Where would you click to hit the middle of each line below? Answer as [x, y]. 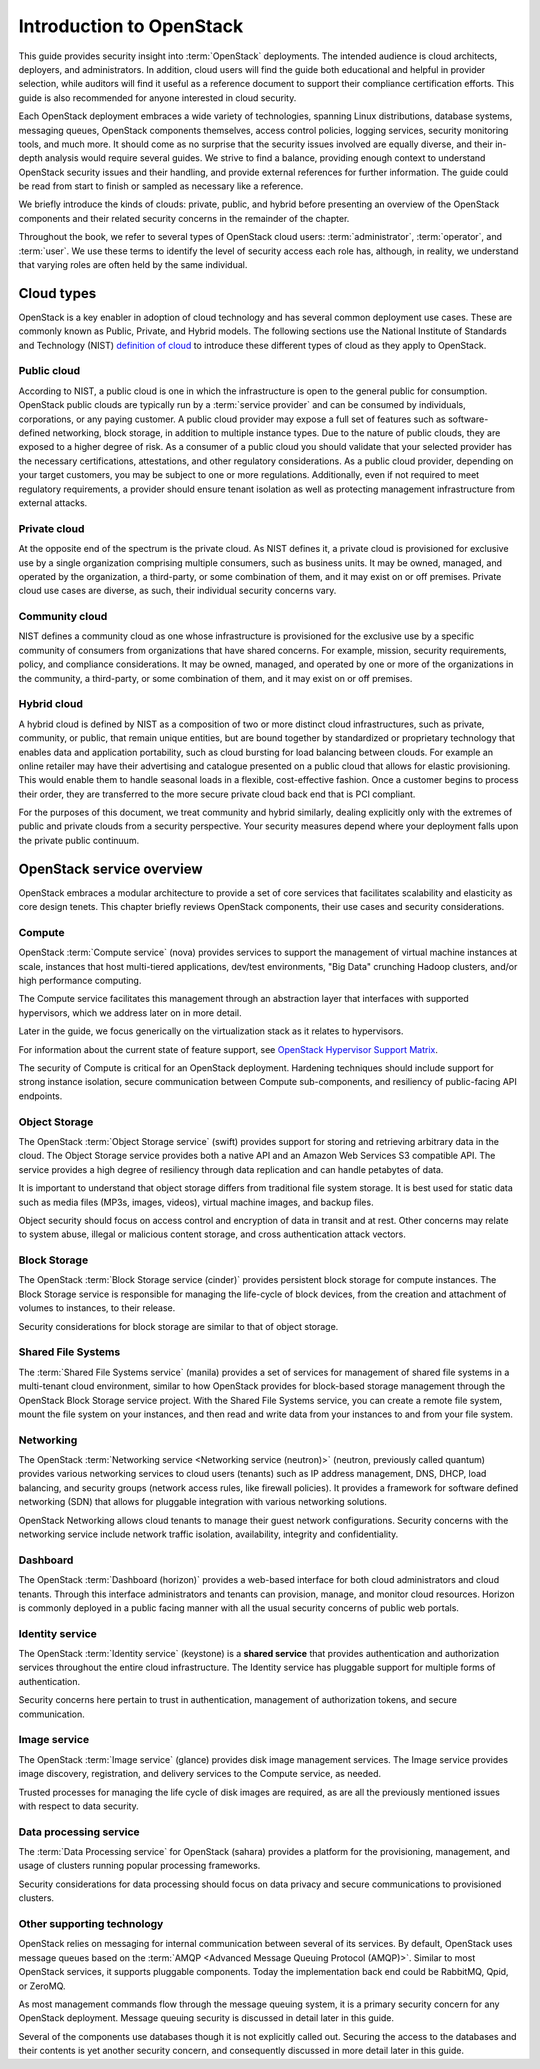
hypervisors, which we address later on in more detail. [130, 1012]
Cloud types [57, 293]
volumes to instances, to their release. [97, 1308]
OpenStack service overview [110, 868]
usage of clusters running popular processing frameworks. [139, 1866]
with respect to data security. [78, 1806]
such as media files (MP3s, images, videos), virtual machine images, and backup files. [196, 1202]
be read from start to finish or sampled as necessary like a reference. [161, 186]
